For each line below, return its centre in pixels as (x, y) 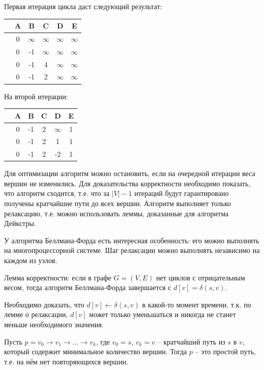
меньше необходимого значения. (54, 324)
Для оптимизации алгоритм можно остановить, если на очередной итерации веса (130, 173)
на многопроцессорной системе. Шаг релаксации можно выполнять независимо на (132, 250)
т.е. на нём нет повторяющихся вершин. (66, 361)
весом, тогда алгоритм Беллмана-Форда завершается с (88, 287)
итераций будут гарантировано (182, 193)
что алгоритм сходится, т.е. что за (57, 193)
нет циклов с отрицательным (201, 277)
